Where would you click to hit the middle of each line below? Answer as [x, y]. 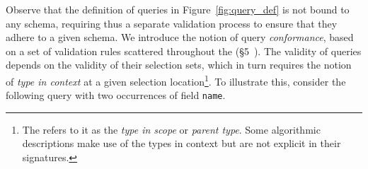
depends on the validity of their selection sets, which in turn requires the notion [179, 65]
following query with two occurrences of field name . [116, 95]
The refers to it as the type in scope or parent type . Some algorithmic [171, 129]
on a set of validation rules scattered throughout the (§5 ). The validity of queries [184, 51]
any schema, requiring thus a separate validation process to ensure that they [172, 23]
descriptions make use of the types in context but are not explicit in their [182, 143]
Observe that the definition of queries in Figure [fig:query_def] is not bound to [178, 9]
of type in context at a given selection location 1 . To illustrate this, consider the [176, 80]
